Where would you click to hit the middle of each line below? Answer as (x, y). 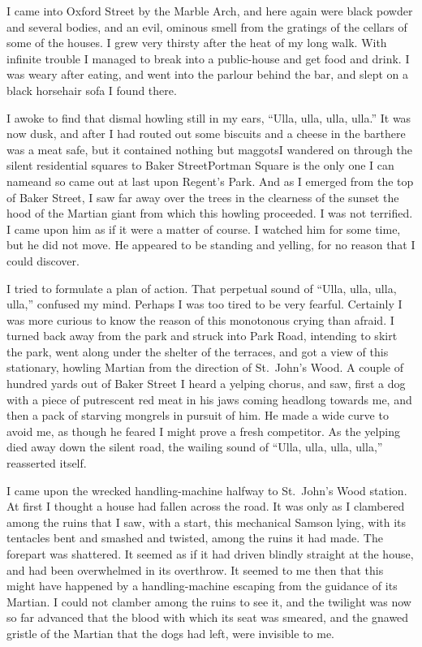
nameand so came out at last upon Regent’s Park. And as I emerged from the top (210, 181)
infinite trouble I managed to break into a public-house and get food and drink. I (208, 58)
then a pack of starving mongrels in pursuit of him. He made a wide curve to (198, 415)
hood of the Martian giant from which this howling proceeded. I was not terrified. (210, 213)
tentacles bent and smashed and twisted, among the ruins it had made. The (195, 538)
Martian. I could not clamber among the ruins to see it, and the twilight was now (209, 601)
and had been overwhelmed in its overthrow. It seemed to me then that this (195, 569)
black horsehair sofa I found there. (92, 90)
